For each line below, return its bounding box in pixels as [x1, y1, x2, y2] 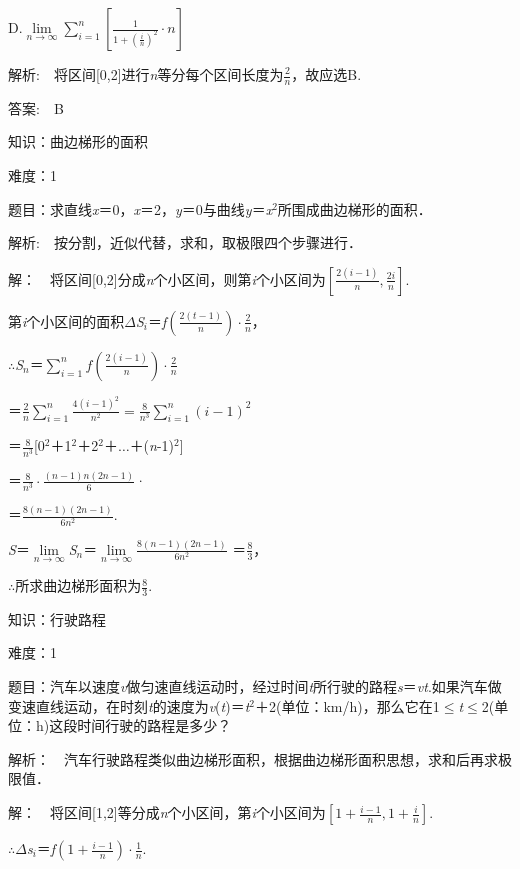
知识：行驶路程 [8, 608, 106, 629]
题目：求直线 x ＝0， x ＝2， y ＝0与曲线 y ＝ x [8, 198, 273, 219]
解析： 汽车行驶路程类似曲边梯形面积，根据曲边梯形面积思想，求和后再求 [8, 748, 498, 769]
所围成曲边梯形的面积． [277, 198, 432, 219]
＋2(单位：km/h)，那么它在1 [255, 695, 440, 716]
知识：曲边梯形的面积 [8, 131, 148, 152]
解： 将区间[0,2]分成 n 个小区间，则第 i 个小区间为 [8, 268, 326, 289]
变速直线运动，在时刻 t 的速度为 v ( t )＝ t [8, 695, 250, 716]
